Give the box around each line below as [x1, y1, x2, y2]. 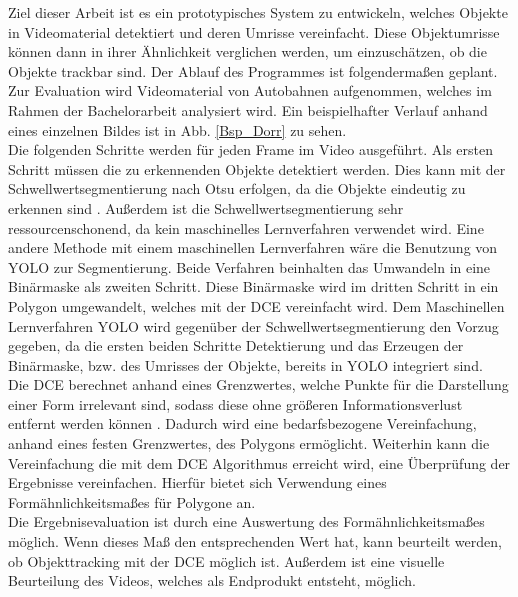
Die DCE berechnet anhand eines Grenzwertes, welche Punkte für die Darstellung [8, 374, 509, 395]
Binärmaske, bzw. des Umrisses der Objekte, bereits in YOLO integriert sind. [8, 354, 483, 375]
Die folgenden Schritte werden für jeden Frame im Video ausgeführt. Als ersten [8, 139, 494, 160]
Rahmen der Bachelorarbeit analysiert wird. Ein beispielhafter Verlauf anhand [8, 99, 488, 120]
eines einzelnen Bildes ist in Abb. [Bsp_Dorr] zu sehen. [8, 119, 347, 140]
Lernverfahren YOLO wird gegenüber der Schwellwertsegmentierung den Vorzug [8, 315, 499, 336]
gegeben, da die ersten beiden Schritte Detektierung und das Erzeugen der [8, 335, 464, 356]
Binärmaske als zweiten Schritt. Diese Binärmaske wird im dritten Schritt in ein [8, 276, 499, 297]
